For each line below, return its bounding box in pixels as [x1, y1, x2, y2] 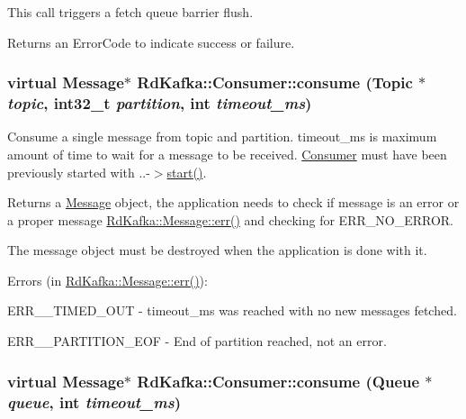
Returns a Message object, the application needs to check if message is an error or [7, 193, 460, 212]
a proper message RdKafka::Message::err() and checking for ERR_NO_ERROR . [7, 210, 453, 229]
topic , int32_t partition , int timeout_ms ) [7, 92, 312, 114]
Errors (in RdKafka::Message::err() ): [7, 270, 208, 289]
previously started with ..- [7, 162, 150, 181]
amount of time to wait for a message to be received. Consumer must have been [7, 144, 447, 163]
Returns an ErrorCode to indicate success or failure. [7, 32, 295, 51]
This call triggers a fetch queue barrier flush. [7, 3, 254, 21]
